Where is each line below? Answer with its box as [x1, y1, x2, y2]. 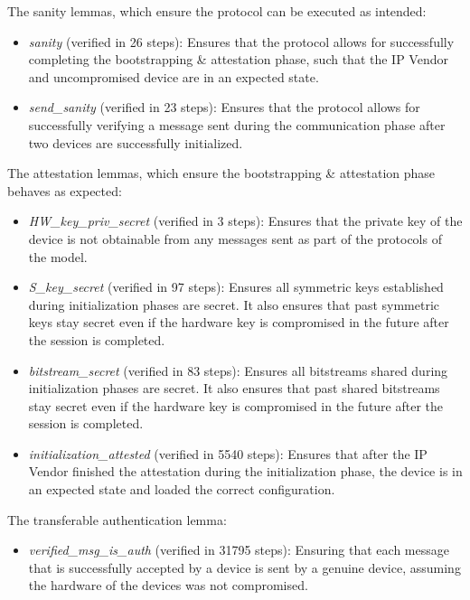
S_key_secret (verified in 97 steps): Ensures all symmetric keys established [28, 277, 444, 296]
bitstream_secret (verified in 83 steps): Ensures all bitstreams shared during [28, 361, 448, 380]
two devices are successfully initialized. [28, 133, 243, 152]
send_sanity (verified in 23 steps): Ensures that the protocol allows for [28, 98, 420, 117]
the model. [28, 247, 88, 266]
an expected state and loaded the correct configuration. [28, 480, 335, 499]
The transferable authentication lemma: [7, 510, 227, 529]
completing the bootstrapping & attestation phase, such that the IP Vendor [28, 50, 448, 69]
